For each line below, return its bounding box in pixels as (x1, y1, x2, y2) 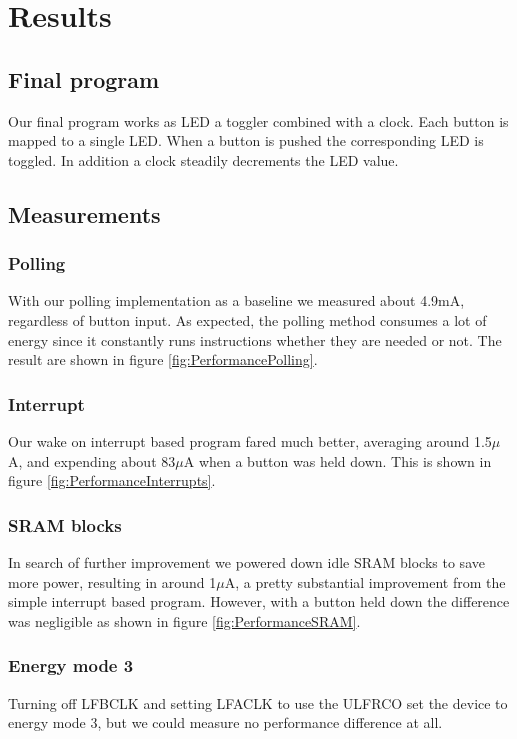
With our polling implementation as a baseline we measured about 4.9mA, (8, 290, 465, 311)
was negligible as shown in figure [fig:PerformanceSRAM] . (8, 610, 361, 631)
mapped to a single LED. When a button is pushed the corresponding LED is (8, 130, 484, 151)
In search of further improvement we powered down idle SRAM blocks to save (8, 551, 485, 572)
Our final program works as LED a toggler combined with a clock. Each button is (8, 110, 509, 131)
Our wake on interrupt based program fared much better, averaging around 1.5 (8, 430, 492, 451)
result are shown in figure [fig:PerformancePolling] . (8, 349, 318, 370)
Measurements (8, 198, 161, 229)
